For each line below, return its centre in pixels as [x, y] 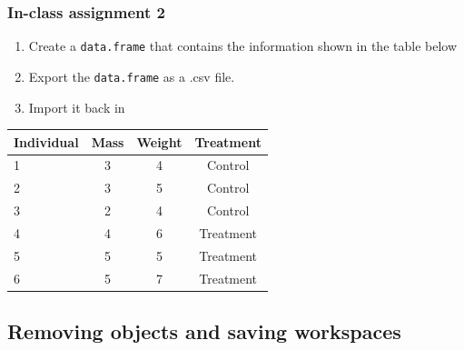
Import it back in [77, 107]
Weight [159, 141]
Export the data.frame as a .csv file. [132, 76]
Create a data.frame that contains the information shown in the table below [243, 46]
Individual [46, 141]
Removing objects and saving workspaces [204, 331]
